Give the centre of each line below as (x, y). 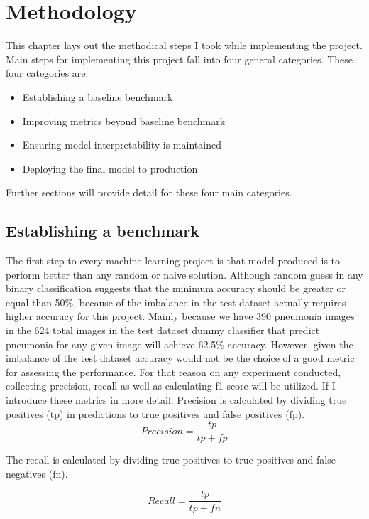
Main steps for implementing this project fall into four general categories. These (180, 59)
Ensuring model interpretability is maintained (122, 145)
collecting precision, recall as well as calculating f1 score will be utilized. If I (171, 386)
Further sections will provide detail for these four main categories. (149, 192)
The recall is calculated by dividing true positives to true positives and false (171, 460)
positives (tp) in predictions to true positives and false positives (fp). (155, 413)
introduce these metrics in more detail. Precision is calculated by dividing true (176, 400)
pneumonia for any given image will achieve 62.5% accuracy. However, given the (180, 344)
